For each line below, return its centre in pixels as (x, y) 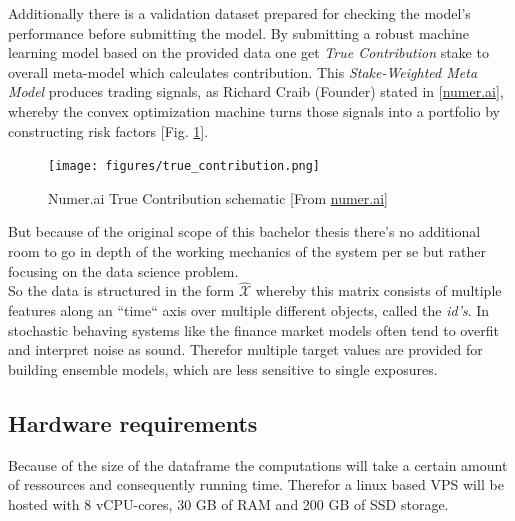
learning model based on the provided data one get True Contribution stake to (248, 52)
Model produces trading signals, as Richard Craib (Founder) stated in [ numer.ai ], (256, 91)
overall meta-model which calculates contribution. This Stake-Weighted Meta (243, 71)
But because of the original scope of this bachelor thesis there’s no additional (244, 231)
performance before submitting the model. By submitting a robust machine (239, 32)
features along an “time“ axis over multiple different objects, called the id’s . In (249, 310)
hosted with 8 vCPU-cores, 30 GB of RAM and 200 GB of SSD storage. (228, 503)
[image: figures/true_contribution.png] (184, 166)
